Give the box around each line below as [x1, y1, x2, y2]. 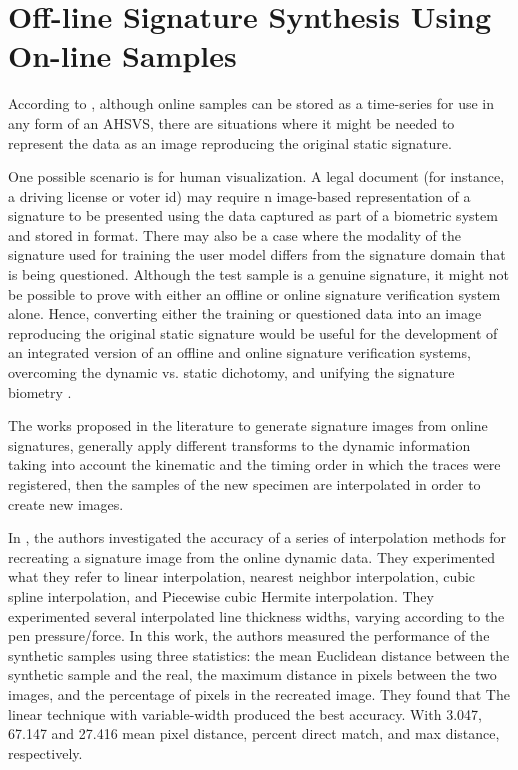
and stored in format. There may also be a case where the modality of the [8, 224, 462, 245]
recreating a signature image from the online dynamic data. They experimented [8, 546, 496, 567]
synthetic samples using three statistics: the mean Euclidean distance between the [8, 644, 510, 665]
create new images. [8, 493, 124, 514]
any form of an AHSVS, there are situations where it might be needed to [8, 112, 455, 133]
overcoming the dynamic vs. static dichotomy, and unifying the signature [8, 362, 455, 383]
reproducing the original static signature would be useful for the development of [8, 322, 498, 343]
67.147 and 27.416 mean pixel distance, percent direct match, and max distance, [8, 723, 500, 744]
